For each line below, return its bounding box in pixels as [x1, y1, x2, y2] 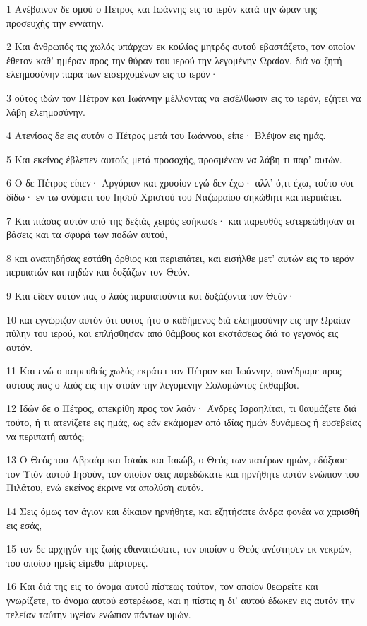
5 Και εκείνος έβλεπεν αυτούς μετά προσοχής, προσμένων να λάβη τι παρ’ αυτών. [6, 151, 342, 166]
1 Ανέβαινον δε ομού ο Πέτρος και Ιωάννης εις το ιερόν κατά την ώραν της [6, 1, 318, 16]
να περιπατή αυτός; [6, 428, 85, 443]
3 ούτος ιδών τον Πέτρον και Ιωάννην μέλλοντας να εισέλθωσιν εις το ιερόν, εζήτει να [6, 90, 361, 105]
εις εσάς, [6, 517, 42, 532]
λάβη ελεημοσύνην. [6, 104, 85, 119]
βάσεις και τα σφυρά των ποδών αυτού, [6, 227, 168, 242]
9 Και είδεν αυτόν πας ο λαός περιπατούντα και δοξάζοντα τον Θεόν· [6, 288, 295, 302]
